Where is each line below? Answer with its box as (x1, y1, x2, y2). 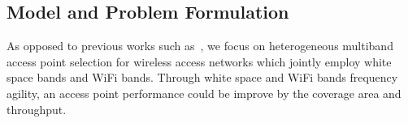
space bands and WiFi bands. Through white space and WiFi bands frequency (7, 69, 398, 86)
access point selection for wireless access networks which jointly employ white (7, 53, 392, 70)
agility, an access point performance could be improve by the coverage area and (7, 84, 401, 101)
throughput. (7, 100, 67, 117)
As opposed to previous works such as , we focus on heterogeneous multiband (7, 37, 393, 54)
